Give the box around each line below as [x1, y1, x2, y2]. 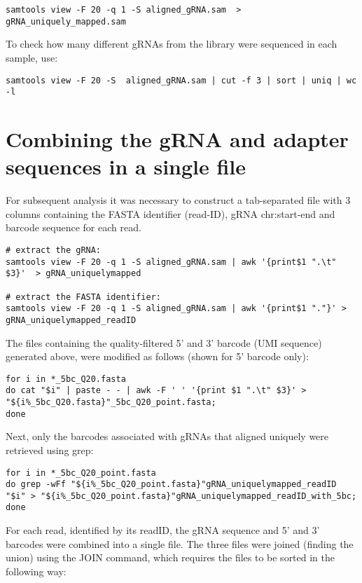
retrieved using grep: [6, 442, 94, 457]
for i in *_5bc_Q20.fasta [6, 373, 126, 384]
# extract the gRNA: [6, 245, 102, 255]
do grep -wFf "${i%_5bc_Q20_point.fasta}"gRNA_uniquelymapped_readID [6, 479, 337, 490]
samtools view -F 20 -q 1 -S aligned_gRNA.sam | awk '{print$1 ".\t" [6, 256, 337, 267]
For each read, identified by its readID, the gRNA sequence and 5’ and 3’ [6, 523, 320, 537]
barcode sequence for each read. [6, 220, 141, 235]
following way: [6, 563, 67, 578]
